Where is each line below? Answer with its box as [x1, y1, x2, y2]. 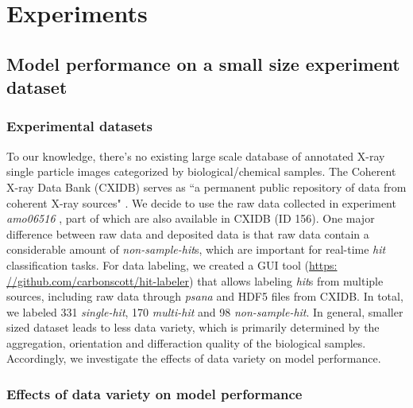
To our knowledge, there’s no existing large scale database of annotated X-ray [6, 147, 385, 164]
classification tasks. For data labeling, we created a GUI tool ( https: [6, 256, 338, 273]
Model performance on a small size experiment [6, 51, 400, 76]
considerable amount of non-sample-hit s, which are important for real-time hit [6, 241, 386, 258]
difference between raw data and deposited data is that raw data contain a [6, 225, 369, 242]
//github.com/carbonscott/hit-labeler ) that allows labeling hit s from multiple [6, 272, 384, 289]
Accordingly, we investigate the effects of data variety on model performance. [6, 350, 381, 367]
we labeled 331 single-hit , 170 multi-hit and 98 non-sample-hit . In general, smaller [6, 303, 403, 320]
